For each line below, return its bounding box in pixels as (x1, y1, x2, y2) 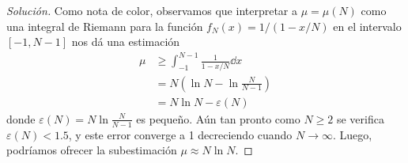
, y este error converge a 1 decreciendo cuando (68, 126, 293, 142)
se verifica (336, 110, 384, 127)
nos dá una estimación (71, 33, 180, 50)
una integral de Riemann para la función (6, 17, 203, 34)
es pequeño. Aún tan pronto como (136, 110, 300, 127)
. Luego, (333, 126, 372, 142)
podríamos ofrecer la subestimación (6, 142, 177, 158)
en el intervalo (333, 17, 402, 34)
